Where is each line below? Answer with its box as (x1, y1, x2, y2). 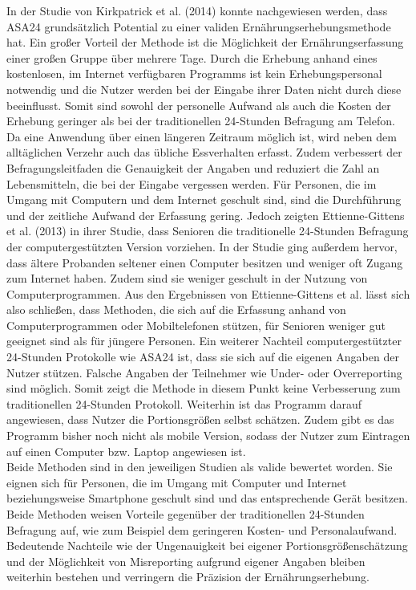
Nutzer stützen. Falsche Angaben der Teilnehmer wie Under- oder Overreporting (6, 364, 402, 380)
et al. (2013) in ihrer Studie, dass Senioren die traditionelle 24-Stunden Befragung (6, 222, 409, 239)
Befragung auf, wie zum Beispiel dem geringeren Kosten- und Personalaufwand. (6, 521, 398, 538)
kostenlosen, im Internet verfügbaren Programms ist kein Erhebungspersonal (6, 65, 382, 82)
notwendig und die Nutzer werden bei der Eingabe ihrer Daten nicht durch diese (6, 80, 402, 97)
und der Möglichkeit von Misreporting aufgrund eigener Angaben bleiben (6, 552, 366, 569)
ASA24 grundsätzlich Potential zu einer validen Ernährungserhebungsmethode (6, 18, 391, 35)
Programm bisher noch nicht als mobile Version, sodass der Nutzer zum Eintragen (6, 427, 410, 444)
